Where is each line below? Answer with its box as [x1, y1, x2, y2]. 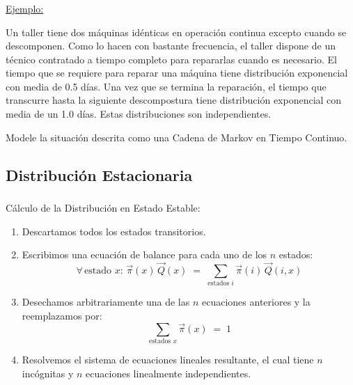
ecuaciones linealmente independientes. [86, 366, 251, 380]
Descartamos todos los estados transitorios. [22, 223, 206, 238]
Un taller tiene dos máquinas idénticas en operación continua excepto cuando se [6, 24, 347, 39]
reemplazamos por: [22, 308, 102, 322]
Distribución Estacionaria [6, 164, 193, 185]
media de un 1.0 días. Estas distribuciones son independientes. [6, 107, 272, 121]
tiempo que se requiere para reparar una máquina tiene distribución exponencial [6, 65, 348, 80]
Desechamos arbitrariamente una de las [22, 294, 190, 309]
